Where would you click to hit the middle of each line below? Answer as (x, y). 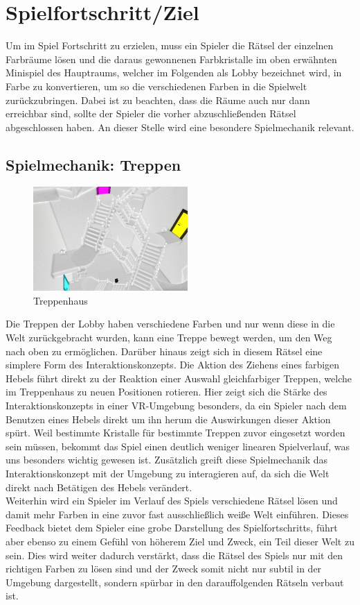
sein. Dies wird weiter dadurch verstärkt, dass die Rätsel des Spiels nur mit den (174, 555)
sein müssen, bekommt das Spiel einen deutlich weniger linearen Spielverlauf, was (178, 446)
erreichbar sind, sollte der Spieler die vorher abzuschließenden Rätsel (151, 113)
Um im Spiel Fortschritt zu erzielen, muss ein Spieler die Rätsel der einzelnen (170, 45)
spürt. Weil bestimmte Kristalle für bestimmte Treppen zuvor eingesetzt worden (175, 433)
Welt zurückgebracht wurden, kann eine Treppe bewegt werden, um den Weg (169, 337)
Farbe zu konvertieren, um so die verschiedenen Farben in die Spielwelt (156, 86)
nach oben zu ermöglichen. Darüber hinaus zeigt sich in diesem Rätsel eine (164, 351)
